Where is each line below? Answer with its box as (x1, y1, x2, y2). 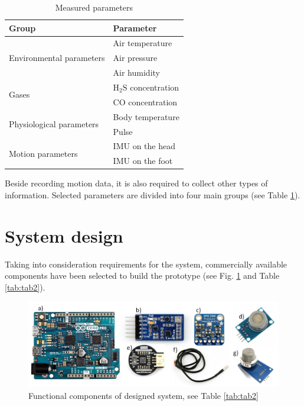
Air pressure (113, 51, 158, 64)
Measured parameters (55, 1, 133, 13)
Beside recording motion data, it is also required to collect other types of (5, 177, 268, 189)
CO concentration (113, 95, 178, 108)
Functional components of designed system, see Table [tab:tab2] (28, 389, 259, 401)
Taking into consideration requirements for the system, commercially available (5, 257, 287, 270)
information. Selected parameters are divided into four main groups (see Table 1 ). (5, 188, 300, 201)
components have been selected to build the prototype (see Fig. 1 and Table (5, 269, 280, 282)
